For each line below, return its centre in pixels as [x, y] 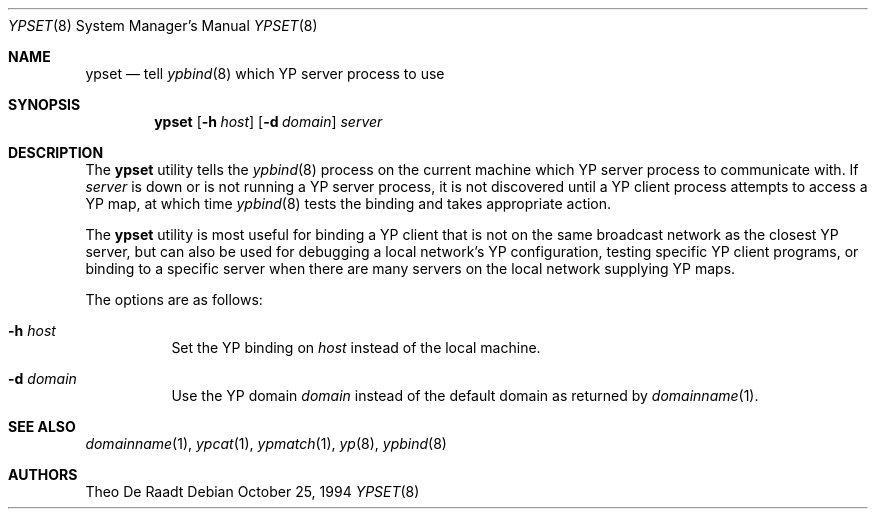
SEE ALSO [42, 426]
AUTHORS [43, 474]
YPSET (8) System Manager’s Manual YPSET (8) [163, 25]
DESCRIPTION [56, 152]
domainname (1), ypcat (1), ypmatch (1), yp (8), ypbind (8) [266, 443]
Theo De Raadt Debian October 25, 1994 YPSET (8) [252, 491]
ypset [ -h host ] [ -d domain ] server [268, 121]
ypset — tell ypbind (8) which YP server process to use [265, 73]
